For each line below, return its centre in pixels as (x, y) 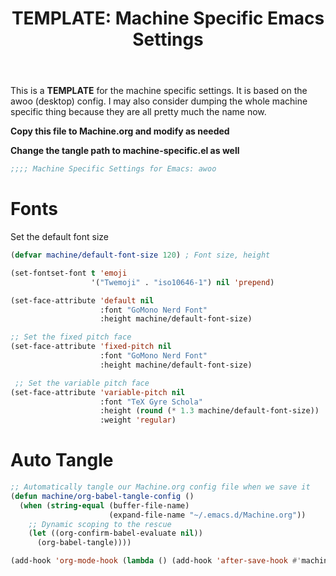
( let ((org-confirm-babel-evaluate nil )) (115, 533)
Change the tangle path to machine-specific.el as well (125, 151)
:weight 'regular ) (138, 420)
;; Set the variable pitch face (82, 383)
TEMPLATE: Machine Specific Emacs (168, 18)
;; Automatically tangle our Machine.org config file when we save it (160, 487)
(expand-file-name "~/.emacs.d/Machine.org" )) (207, 515)
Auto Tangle (62, 460)
